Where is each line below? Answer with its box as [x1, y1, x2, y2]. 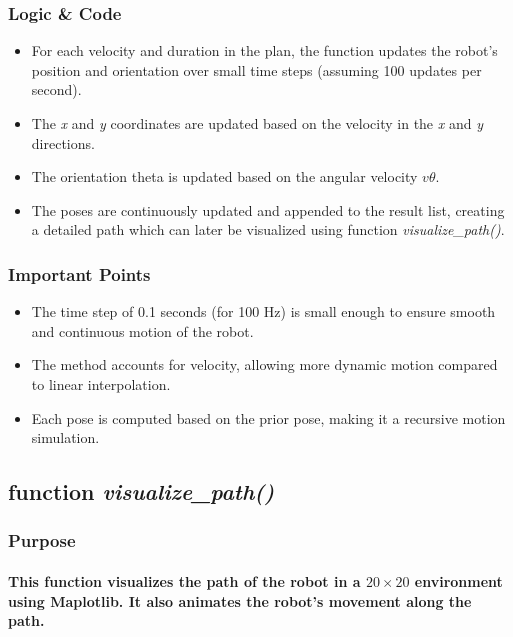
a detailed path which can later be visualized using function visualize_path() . [31, 219, 505, 240]
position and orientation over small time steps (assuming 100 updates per [31, 59, 482, 80]
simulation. [31, 427, 100, 448]
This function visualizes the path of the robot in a [8, 570, 361, 591]
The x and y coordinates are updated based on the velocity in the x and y [31, 113, 483, 133]
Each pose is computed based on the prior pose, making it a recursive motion [31, 407, 506, 428]
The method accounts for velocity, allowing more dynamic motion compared [31, 354, 498, 375]
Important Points [8, 261, 151, 286]
